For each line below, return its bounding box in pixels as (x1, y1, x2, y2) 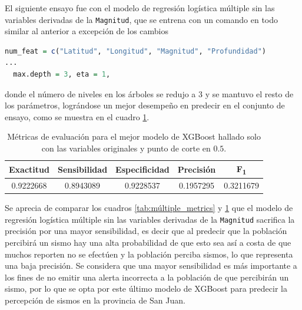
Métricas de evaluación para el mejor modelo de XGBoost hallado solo (7, 130, 261, 143)
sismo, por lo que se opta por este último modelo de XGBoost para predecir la (5, 282, 287, 295)
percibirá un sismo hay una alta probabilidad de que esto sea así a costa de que (5, 236, 291, 248)
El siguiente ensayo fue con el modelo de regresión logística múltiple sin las (5, 2, 275, 14)
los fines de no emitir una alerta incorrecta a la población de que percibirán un (5, 271, 289, 283)
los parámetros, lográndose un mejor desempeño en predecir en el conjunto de (5, 99, 285, 111)
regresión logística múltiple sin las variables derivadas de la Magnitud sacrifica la (5, 213, 295, 225)
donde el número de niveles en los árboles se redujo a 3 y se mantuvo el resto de (5, 87, 294, 100)
